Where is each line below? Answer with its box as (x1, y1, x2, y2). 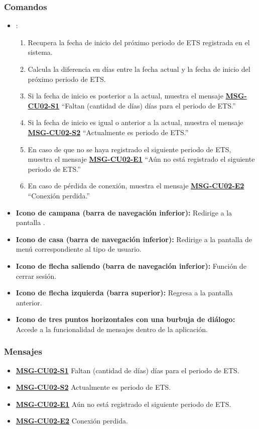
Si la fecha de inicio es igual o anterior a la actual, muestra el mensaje (28, 117, 243, 128)
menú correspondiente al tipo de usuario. (16, 244, 142, 254)
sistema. (28, 47, 53, 57)
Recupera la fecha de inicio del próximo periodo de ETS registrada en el (28, 37, 250, 47)
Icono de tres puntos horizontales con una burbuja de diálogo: (16, 314, 235, 325)
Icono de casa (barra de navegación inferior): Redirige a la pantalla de (16, 234, 252, 244)
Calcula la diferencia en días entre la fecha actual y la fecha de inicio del (28, 64, 250, 74)
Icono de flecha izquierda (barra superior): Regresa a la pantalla (16, 287, 233, 298)
